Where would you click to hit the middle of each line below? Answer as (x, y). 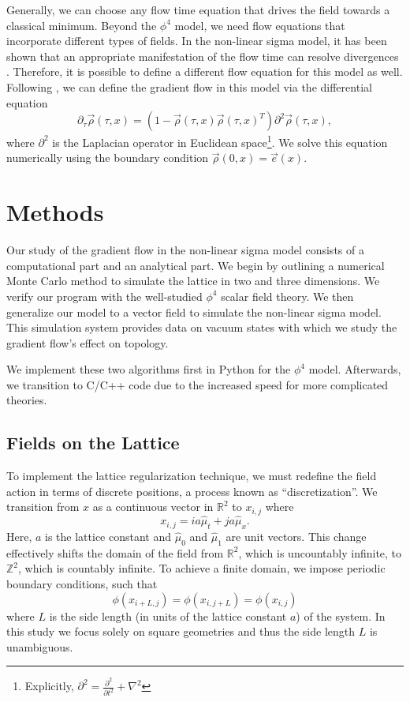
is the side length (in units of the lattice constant (168, 616)
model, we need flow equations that (260, 25)
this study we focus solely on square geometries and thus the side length (181, 631)
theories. (27, 400)
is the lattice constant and (108, 536)
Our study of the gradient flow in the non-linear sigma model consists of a (185, 250)
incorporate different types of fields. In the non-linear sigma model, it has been (197, 41)
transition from (43, 507)
